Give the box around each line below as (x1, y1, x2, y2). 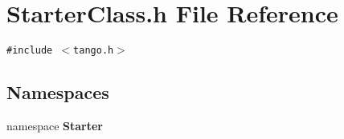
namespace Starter (6, 117, 104, 133)
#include (6, 45, 53, 57)
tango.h (73, 45, 114, 57)
